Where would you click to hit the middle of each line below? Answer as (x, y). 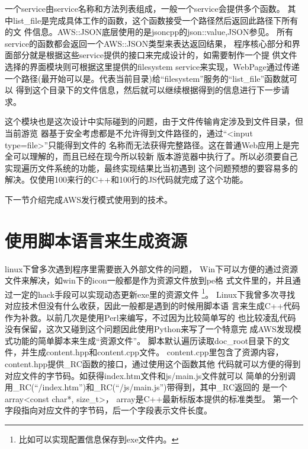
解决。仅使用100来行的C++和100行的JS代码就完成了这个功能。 (126, 179)
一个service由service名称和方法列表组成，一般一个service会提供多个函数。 (145, 8)
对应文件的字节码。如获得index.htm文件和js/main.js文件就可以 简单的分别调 (150, 375)
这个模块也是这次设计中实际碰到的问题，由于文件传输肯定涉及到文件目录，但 (154, 121)
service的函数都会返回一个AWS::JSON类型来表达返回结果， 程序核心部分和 (148, 43)
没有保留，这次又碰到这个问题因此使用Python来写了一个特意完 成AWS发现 (149, 329)
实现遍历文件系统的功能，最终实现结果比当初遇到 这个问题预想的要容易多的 (151, 168)
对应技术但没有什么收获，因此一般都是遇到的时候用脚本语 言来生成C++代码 (153, 306)
